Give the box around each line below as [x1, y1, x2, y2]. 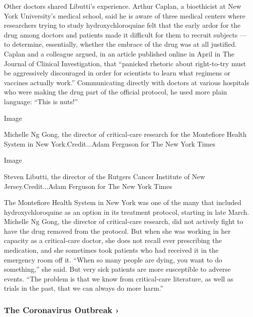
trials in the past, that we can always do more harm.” [4, 283, 163, 293]
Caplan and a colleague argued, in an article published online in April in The [4, 48, 234, 58]
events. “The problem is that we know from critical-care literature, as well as [4, 273, 234, 283]
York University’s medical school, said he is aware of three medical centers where [4, 10, 246, 20]
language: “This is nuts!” [4, 96, 78, 106]
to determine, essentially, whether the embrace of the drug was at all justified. [4, 39, 237, 49]
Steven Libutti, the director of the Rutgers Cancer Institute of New [4, 171, 205, 181]
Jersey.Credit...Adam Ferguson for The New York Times [4, 181, 172, 191]
